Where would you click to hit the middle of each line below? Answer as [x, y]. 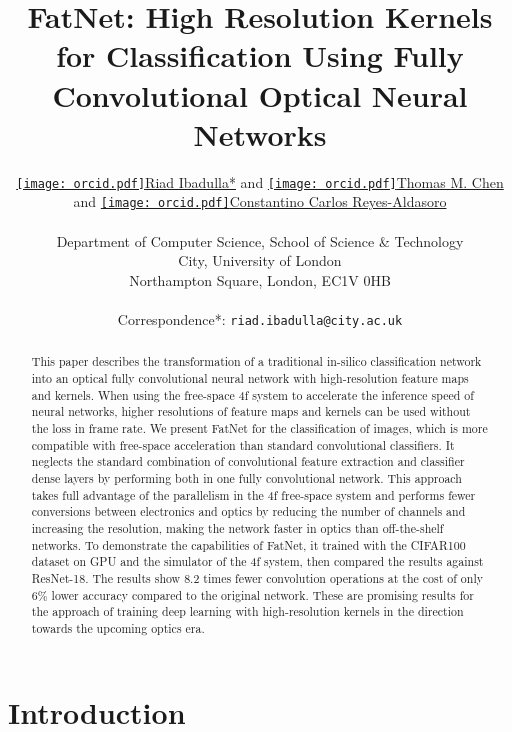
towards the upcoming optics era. [118, 627]
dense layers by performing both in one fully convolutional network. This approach [246, 478]
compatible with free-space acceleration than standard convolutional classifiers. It [243, 444]
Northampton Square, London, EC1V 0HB [260, 279]
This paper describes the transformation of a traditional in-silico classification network [256, 361]
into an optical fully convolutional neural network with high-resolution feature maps [250, 378]
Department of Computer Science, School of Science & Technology [260, 240]
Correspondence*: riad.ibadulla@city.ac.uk [260, 318]
